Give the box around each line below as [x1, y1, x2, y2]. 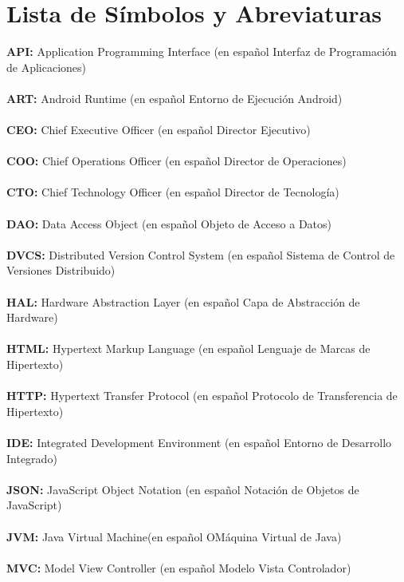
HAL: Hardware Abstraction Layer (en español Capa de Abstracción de [6, 293, 360, 310]
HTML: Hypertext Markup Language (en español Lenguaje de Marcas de [6, 340, 371, 357]
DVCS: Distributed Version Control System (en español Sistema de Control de [6, 246, 395, 263]
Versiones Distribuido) [6, 262, 116, 279]
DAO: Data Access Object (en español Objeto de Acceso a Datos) [6, 215, 331, 232]
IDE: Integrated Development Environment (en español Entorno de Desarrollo [6, 434, 392, 450]
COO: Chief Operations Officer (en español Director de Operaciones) [6, 152, 347, 169]
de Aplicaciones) [6, 58, 87, 75]
